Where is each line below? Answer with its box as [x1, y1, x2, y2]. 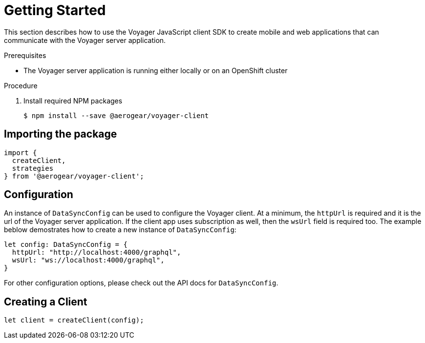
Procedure [4, 81, 38, 90]
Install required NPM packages [23, 96, 123, 105]
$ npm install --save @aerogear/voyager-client [23, 111, 209, 120]
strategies [12, 164, 54, 172]
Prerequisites [4, 51, 46, 60]
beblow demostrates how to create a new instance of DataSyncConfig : [4, 225, 236, 234]
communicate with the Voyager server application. [4, 36, 166, 44]
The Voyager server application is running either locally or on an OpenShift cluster [23, 66, 288, 75]
